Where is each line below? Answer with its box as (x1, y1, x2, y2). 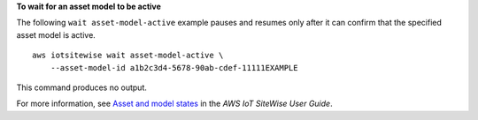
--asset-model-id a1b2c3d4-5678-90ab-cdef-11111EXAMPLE (50, 63, 298, 72)
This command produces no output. (16, 82, 148, 93)
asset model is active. (16, 29, 96, 40)
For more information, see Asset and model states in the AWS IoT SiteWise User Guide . (16, 98, 333, 109)
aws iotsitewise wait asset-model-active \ (32, 50, 224, 61)
